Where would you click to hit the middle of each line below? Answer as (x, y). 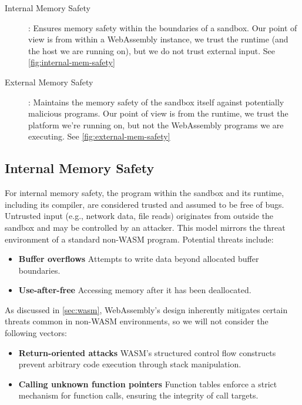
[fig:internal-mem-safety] (72, 62)
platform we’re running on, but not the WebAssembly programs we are (156, 125)
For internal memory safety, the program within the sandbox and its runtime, (145, 193)
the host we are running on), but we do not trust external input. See (152, 50)
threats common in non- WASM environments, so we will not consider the (137, 321)
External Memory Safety (49, 82)
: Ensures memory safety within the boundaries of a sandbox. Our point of (163, 27)
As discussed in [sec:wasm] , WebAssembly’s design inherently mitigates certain (146, 309)
